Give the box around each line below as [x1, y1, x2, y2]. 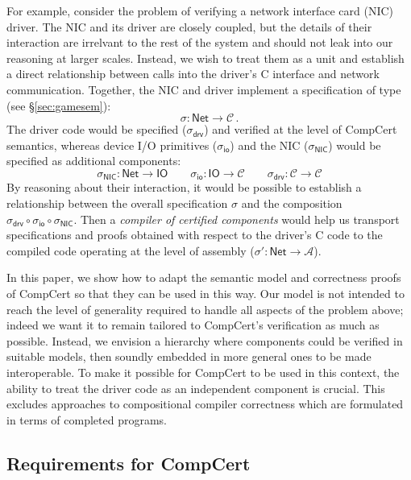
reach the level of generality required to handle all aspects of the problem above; [6, 300, 404, 317]
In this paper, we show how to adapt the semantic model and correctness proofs [6, 269, 401, 286]
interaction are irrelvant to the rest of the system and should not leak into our [6, 34, 393, 51]
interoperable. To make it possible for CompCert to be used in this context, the [6, 363, 400, 380]
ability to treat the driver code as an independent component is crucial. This [6, 379, 385, 396]
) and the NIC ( [230, 136, 309, 153]
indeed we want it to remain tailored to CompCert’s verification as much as [6, 317, 380, 333]
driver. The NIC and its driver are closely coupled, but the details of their [6, 18, 372, 35]
